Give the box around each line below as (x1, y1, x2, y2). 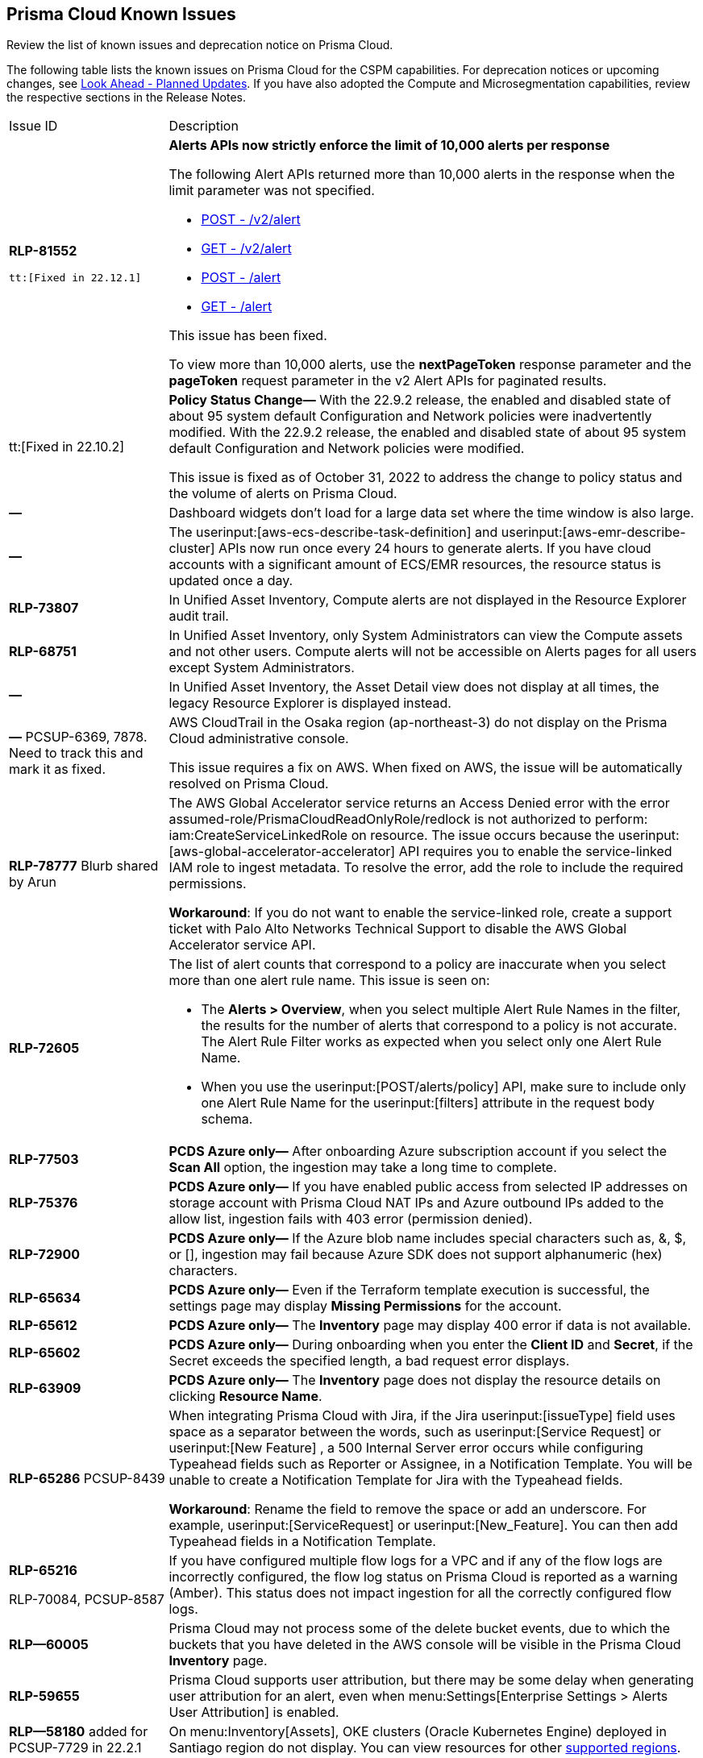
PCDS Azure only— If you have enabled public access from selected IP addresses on (168, 1178, 688, 1195)
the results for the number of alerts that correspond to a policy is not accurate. (201, 1017, 677, 1034)
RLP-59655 (9, 1688, 80, 1705)
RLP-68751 (9, 643, 77, 660)
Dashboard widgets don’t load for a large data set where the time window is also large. (168, 505, 694, 522)
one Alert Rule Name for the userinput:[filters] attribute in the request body (201, 1095, 655, 1112)
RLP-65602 (9, 1344, 81, 1361)
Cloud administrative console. (168, 730, 349, 747)
